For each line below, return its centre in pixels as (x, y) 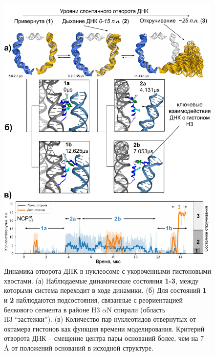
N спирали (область (136, 309)
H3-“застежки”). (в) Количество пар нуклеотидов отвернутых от (100, 319)
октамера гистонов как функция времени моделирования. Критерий (104, 328)
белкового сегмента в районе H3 (52, 309)
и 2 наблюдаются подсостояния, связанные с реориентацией (93, 299)
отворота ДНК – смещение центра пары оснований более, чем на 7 (104, 338)
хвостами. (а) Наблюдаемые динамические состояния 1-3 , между (101, 280)
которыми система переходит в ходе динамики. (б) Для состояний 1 (105, 290)
